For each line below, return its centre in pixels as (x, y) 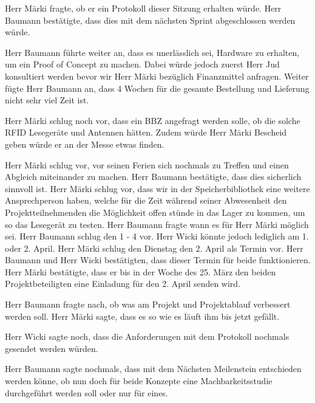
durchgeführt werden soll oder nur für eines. (86, 392)
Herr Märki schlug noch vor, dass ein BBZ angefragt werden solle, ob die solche (153, 120)
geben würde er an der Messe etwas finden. (85, 144)
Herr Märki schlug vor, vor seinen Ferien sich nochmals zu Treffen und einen (147, 164)
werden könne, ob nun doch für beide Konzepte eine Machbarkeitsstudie (139, 381)
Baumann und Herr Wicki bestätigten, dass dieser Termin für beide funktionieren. (158, 260)
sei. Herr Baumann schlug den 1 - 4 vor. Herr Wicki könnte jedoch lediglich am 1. (157, 236)
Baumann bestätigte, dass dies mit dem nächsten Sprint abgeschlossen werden (150, 20)
